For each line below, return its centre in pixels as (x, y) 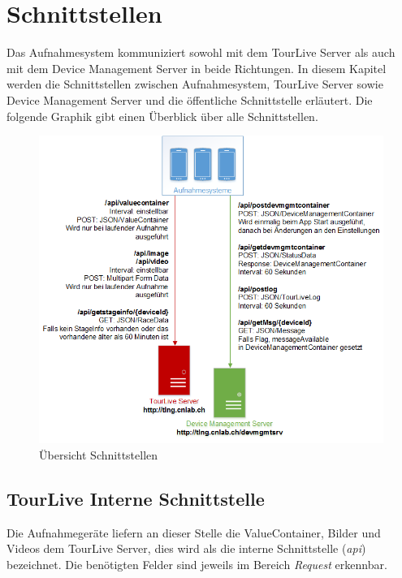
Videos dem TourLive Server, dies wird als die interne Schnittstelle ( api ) (186, 548)
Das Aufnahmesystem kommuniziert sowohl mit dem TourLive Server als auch (201, 52)
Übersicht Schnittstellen (99, 454)
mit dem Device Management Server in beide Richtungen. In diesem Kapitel (197, 68)
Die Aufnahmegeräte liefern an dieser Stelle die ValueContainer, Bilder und (194, 532)
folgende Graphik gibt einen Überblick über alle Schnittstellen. (162, 116)
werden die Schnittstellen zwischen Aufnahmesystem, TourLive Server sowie (195, 84)
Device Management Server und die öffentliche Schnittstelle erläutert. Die (190, 99)
